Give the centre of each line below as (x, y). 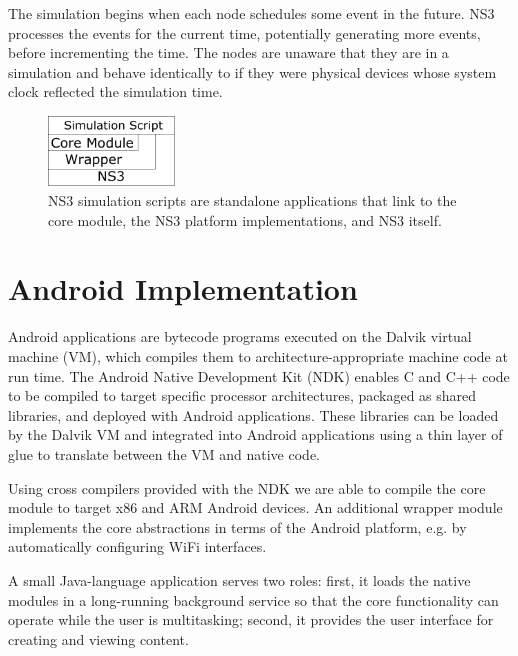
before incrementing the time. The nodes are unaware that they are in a (228, 52)
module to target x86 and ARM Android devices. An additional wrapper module (255, 507)
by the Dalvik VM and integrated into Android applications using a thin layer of (255, 434)
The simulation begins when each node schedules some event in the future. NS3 (251, 13)
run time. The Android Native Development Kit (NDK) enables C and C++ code (259, 375)
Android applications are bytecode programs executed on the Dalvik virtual (240, 336)
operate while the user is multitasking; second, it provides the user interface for (251, 619)
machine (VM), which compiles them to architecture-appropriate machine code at (258, 355)
